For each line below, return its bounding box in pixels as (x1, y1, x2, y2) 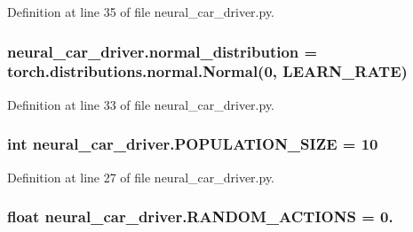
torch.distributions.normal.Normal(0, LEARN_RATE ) (7, 60, 408, 82)
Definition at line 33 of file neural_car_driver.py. (7, 95, 275, 113)
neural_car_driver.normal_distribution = (7, 40, 318, 62)
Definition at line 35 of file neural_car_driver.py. (7, 3, 275, 20)
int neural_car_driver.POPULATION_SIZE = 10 (7, 133, 378, 155)
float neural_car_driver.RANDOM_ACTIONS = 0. (7, 205, 393, 228)
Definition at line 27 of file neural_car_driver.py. (7, 167, 275, 186)
